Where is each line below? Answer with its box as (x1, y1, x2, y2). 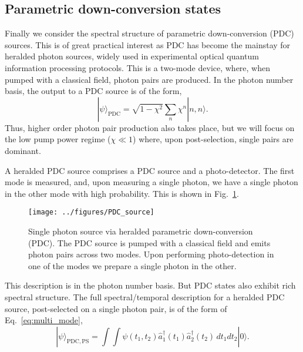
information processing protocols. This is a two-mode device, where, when (5, 61, 271, 73)
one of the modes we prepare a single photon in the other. (28, 259, 237, 271)
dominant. (5, 144, 41, 156)
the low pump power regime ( (5, 133, 111, 145)
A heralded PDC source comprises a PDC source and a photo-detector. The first (5, 164, 295, 176)
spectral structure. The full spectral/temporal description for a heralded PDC (5, 290, 285, 303)
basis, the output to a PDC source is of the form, (5, 85, 182, 97)
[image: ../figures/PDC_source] (28, 208, 154, 217)
